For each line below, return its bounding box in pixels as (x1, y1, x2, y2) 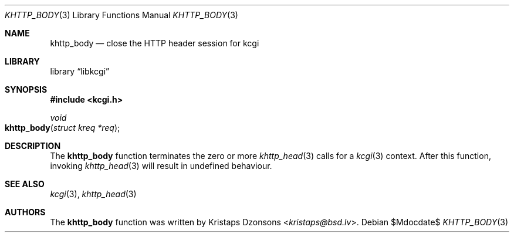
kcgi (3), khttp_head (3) (50, 189, 137, 199)
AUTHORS (5, 207, 46, 217)
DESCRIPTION (5, 141, 61, 151)
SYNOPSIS (5, 84, 48, 94)
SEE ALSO (5, 179, 45, 189)
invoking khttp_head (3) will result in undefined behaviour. (50, 161, 272, 171)
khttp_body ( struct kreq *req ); (5, 123, 120, 133)
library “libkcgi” (50, 66, 110, 76)
